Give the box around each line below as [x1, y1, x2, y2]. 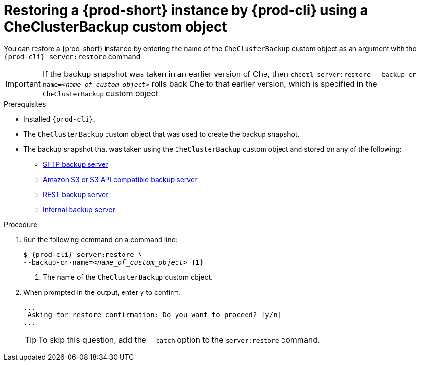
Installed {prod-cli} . [23, 114, 95, 123]
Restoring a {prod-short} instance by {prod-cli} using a [4, 2, 368, 18]
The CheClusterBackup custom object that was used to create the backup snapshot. [23, 129, 300, 138]
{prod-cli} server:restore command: [4, 52, 142, 61]
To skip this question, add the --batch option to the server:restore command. [38, 334, 320, 345]
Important [5, 78, 41, 89]
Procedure [4, 220, 37, 229]
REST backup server [43, 190, 108, 199]
